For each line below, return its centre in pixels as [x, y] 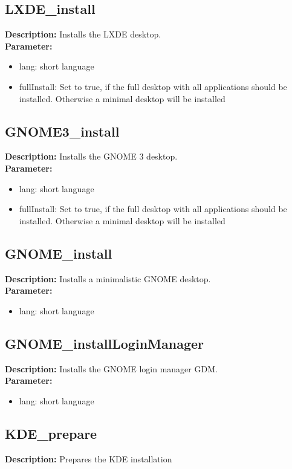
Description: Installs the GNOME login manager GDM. [111, 368]
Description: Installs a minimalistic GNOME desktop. [108, 278]
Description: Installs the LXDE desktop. [83, 34]
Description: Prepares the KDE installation [89, 458]
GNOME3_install [62, 131]
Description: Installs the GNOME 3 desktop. [91, 156]
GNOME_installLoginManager [104, 343]
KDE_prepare [51, 433]
